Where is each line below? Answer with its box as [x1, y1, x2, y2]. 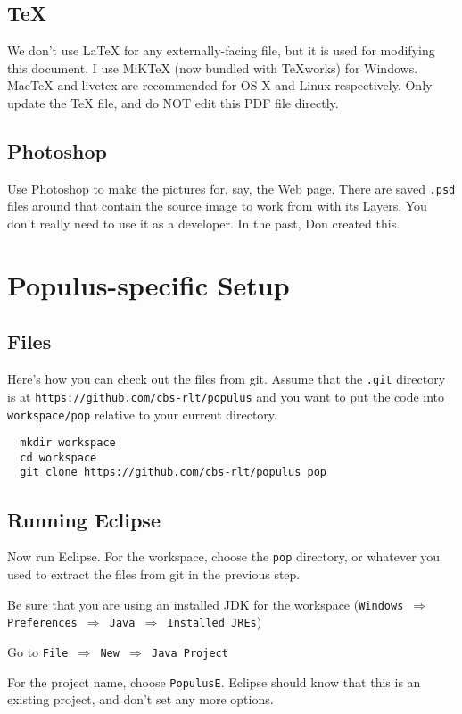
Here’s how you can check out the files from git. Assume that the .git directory [7, 369, 446, 388]
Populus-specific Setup [7, 266, 290, 303]
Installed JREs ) [167, 612, 262, 631]
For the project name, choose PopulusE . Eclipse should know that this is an [7, 672, 421, 691]
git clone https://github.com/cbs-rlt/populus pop [20, 466, 326, 479]
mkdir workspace [20, 436, 116, 450]
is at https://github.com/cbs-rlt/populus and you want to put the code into [7, 386, 445, 405]
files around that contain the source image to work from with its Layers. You [7, 196, 427, 215]
